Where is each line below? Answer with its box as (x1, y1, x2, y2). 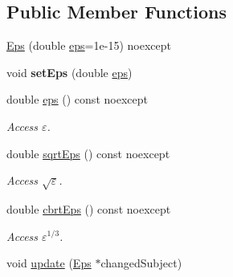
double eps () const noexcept (6, 91, 148, 108)
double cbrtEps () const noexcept (6, 200, 171, 217)
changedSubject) (100, 255, 182, 271)
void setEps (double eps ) (6, 63, 133, 80)
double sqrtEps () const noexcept (6, 145, 170, 161)
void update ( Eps (6, 255, 92, 271)
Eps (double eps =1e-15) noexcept (6, 37, 171, 54)
